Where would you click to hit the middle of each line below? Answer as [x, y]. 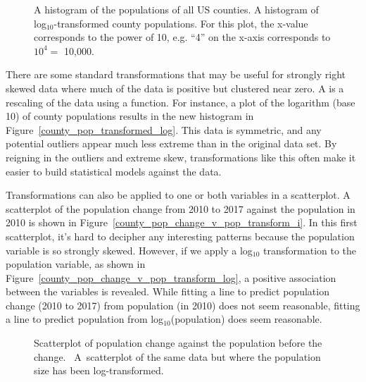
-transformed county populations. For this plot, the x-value [181, 23]
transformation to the [310, 250]
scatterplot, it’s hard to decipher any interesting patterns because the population [180, 236]
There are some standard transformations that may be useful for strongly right [176, 74]
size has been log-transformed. [99, 370]
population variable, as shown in [76, 264]
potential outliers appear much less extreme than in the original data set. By [171, 143]
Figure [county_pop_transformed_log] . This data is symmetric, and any [164, 129]
